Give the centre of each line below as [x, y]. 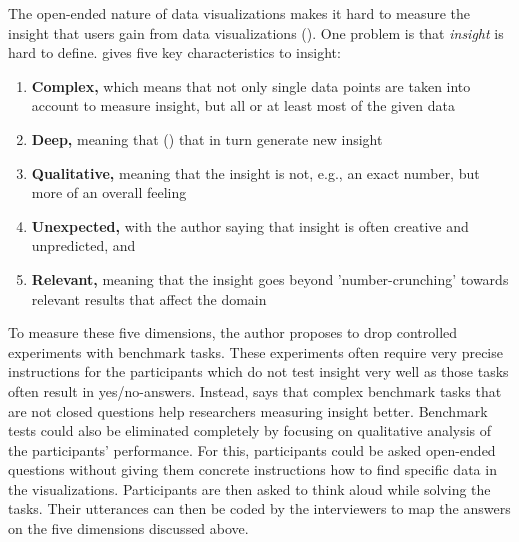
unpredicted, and [83, 245]
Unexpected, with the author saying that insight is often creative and [250, 225]
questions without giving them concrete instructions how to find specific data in [252, 469]
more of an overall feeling [109, 192]
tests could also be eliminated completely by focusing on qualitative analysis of [250, 430]
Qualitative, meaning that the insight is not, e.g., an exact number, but [255, 172]
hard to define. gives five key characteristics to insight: [174, 52]
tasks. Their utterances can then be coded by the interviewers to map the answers [259, 508]
